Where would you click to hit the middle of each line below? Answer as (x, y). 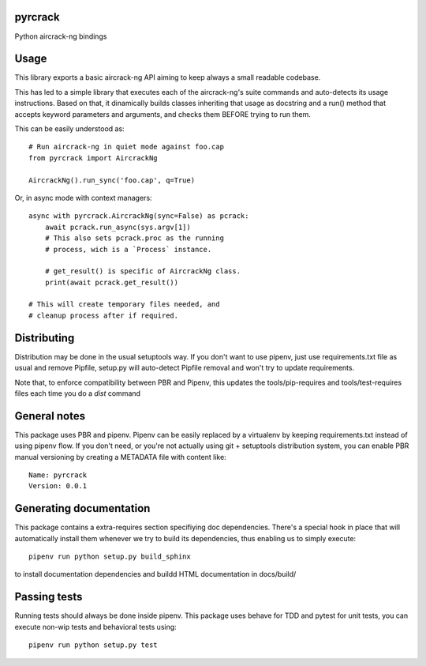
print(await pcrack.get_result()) (112, 282)
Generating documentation (82, 508)
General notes (50, 416)
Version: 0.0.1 (58, 486)
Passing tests (49, 597)
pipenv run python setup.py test (93, 645)
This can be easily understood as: (70, 128)
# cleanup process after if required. (104, 315)
